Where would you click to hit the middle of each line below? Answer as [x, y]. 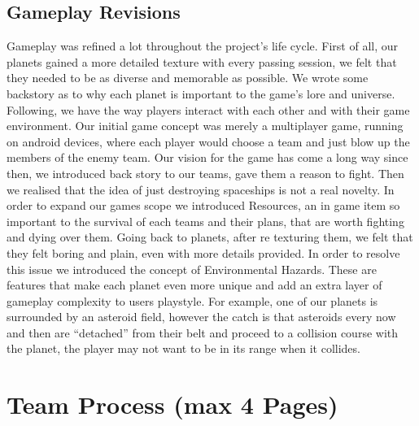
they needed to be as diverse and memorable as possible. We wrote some [188, 78]
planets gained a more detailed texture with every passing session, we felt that [202, 61]
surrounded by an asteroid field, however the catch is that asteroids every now [201, 317]
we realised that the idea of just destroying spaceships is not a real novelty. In [201, 189]
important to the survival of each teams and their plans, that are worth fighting [205, 221]
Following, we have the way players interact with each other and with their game [208, 109]
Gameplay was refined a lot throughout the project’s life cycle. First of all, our [203, 46]
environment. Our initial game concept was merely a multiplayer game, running [205, 126]
